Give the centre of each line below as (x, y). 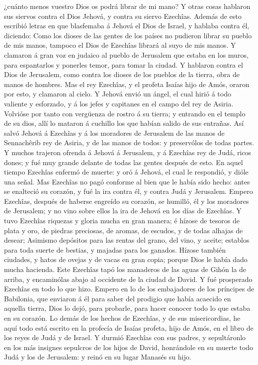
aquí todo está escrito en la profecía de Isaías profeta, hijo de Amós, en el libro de (129, 327)
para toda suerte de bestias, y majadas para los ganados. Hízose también (115, 249)
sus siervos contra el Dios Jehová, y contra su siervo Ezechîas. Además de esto (123, 16)
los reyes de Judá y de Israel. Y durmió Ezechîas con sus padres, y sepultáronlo (125, 337)
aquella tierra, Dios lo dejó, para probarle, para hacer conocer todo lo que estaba (127, 308)
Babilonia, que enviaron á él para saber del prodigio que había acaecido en (118, 298)
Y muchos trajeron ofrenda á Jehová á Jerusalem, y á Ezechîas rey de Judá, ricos (128, 152)
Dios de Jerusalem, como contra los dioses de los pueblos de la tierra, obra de (122, 74)
